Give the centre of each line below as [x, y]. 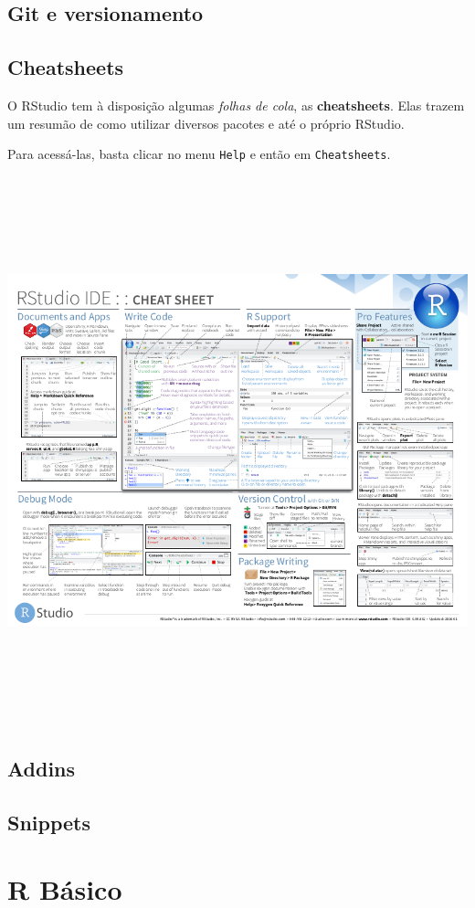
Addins [42, 768]
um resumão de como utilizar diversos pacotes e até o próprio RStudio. [206, 123]
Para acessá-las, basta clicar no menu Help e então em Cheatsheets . [199, 154]
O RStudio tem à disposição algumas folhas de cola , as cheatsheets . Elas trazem [236, 105]
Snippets [49, 822]
